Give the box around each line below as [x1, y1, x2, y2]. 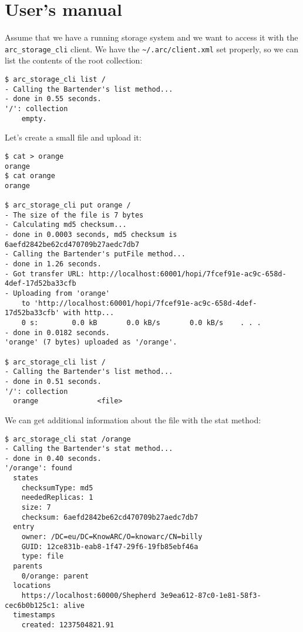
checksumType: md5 [21, 483, 93, 492]
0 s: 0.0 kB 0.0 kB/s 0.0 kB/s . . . [21, 319, 261, 327]
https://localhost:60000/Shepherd [21, 591, 156, 600]
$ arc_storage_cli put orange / [5, 201, 131, 210]
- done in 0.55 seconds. [5, 95, 102, 103]
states [13, 474, 39, 483]
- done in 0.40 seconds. [5, 454, 102, 463]
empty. [21, 114, 47, 123]
